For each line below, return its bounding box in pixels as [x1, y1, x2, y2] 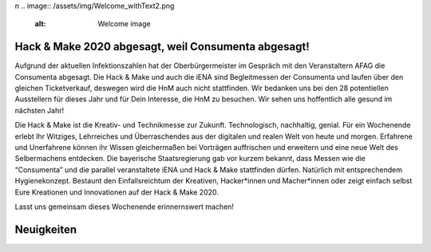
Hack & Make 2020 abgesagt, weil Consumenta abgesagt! [14, 40, 310, 53]
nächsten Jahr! [14, 105, 65, 115]
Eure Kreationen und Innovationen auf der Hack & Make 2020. [14, 187, 219, 197]
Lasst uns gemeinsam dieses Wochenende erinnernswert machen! [14, 202, 235, 211]
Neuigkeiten [14, 222, 77, 236]
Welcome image [97, 19, 151, 29]
